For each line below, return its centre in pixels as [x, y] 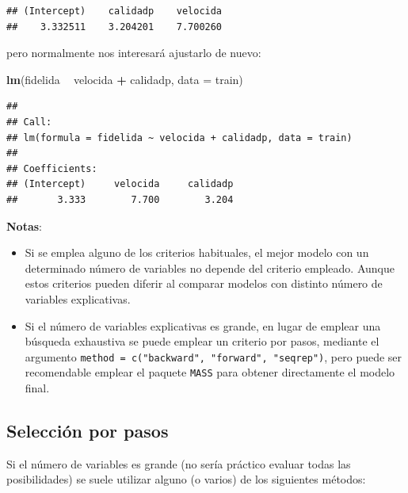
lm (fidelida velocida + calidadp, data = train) [125, 79]
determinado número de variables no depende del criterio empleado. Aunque [210, 268]
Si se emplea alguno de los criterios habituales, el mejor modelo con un [197, 252]
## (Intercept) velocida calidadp [120, 184]
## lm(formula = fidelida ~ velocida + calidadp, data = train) [179, 138]
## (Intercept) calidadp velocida [114, 11]
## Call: [29, 122]
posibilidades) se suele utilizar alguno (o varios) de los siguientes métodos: [186, 479]
